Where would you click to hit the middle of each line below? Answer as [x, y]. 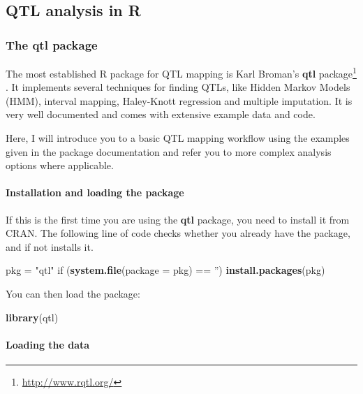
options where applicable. [60, 165]
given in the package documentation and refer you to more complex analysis [169, 151]
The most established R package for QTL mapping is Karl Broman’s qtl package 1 [181, 72]
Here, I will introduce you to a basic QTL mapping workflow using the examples [178, 138]
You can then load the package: [73, 293]
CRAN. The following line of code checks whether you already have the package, [178, 233]
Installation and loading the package [95, 192]
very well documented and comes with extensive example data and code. [161, 114]
